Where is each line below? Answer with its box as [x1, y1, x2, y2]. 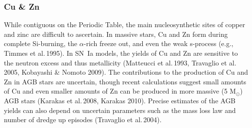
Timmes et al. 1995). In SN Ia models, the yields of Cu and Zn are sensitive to [4, 48, 238, 58]
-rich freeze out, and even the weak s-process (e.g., [84, 38, 234, 48]
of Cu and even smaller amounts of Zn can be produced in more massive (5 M [4, 86, 236, 96]
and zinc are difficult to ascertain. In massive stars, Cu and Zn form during [4, 29, 228, 39]
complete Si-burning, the [4, 38, 77, 48]
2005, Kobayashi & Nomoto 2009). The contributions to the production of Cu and [4, 67, 248, 77]
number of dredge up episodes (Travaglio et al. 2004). [4, 114, 162, 125]
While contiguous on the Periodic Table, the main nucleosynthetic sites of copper [4, 19, 245, 30]
